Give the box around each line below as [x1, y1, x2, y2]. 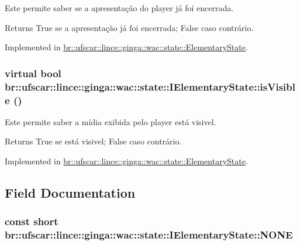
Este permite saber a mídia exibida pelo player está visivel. [5, 115, 216, 127]
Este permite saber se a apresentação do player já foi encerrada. [5, 2, 234, 13]
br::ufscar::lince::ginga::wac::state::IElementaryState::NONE [5, 227, 293, 242]
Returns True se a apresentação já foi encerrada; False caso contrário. [5, 21, 254, 33]
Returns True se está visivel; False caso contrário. [5, 135, 182, 147]
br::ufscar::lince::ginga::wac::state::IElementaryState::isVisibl [5, 79, 295, 94]
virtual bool [5, 65, 61, 80]
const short [5, 214, 58, 229]
